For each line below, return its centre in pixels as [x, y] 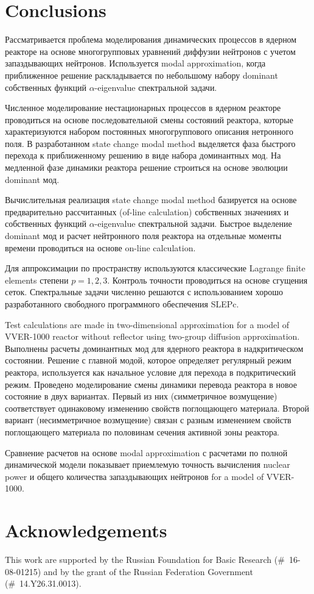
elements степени [37, 280]
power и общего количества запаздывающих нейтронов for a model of [134, 476]
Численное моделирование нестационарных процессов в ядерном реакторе [143, 108]
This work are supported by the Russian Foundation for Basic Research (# [145, 560]
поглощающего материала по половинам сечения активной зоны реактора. [142, 431]
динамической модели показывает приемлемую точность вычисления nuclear [148, 464]
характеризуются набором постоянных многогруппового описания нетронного [149, 131]
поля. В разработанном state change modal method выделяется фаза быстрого [150, 143]
